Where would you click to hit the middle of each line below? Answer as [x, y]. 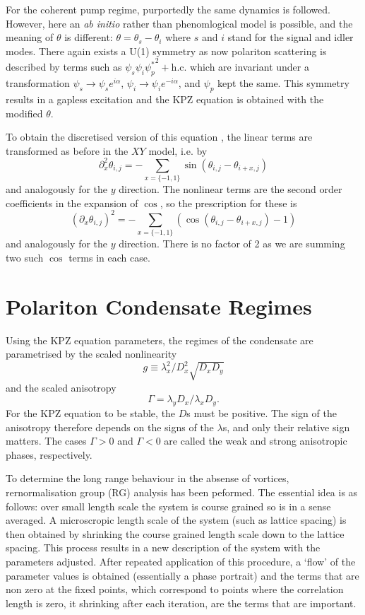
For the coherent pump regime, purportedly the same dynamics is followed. [168, 9]
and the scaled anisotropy [61, 387]
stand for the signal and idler [291, 37]
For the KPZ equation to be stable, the [91, 412]
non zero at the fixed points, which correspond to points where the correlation [175, 589]
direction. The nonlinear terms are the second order [231, 189]
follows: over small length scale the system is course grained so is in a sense [168, 506]
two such [25, 257]
